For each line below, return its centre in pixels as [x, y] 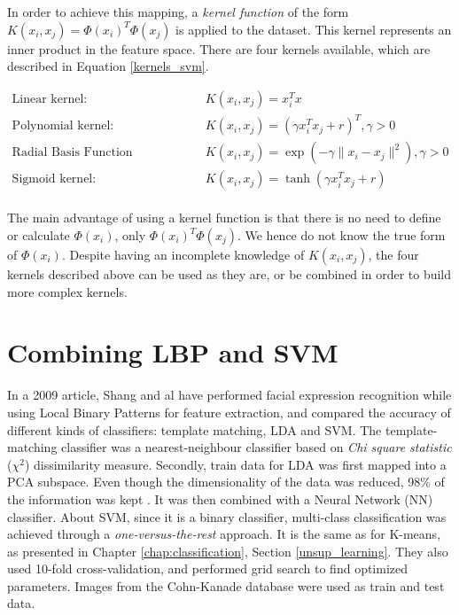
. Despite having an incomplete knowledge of [183, 255]
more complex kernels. [67, 291]
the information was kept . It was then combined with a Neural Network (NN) [220, 498]
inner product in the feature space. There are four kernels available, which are [219, 48]
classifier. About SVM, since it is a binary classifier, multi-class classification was [227, 516]
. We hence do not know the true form [341, 235]
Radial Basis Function [72, 153]
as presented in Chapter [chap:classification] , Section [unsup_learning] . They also [228, 551]
